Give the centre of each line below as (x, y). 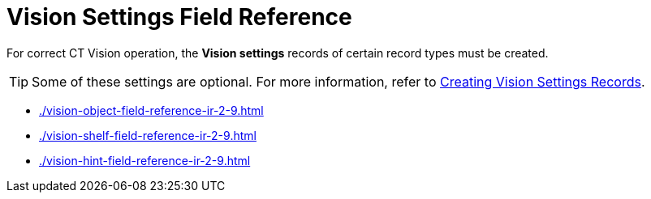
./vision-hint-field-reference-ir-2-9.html (145, 160)
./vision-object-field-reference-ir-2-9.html (151, 110)
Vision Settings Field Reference (179, 17)
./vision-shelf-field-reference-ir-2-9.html (148, 135)
